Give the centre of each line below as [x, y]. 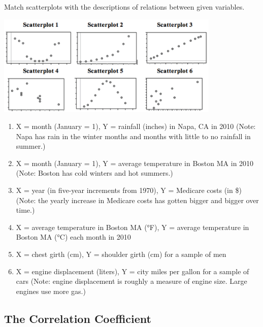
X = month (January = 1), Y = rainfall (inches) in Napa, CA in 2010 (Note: [136, 126]
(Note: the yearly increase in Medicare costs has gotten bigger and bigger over [137, 200]
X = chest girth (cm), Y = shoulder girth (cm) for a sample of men [121, 254]
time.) [25, 210]
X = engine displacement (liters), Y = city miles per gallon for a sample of [133, 271]
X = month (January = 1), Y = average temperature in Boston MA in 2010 [135, 163]
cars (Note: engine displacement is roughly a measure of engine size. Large [131, 281]
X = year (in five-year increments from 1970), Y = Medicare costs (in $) [129, 190]
